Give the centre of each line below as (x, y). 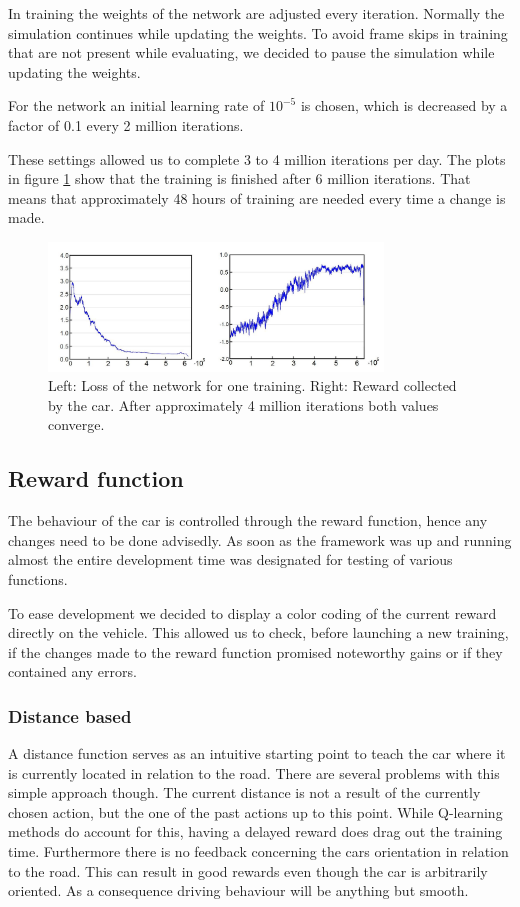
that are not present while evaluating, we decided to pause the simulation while (251, 52)
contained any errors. (72, 671)
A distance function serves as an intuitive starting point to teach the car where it (257, 753)
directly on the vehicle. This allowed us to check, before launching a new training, (258, 632)
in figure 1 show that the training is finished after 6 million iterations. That (239, 178)
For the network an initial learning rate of (136, 105)
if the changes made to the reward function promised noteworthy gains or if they (255, 651)
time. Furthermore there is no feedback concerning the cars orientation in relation (258, 851)
